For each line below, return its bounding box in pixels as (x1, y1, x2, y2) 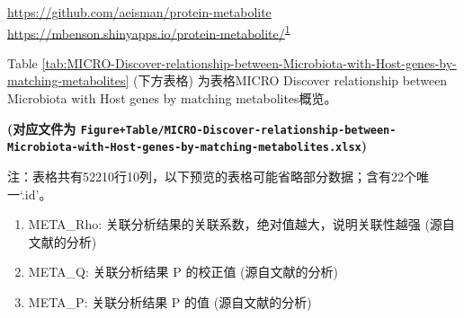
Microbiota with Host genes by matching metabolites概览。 (7, 89, 337, 108)
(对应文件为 (7, 119, 76, 137)
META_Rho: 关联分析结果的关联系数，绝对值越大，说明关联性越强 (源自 (28, 215, 455, 234)
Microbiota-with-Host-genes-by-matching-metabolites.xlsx (7, 141, 361, 155)
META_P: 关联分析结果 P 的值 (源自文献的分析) (28, 292, 312, 311)
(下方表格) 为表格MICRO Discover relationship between (133, 71, 448, 90)
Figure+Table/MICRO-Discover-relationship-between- (80, 123, 397, 137)
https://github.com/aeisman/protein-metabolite (7, 3, 272, 21)
